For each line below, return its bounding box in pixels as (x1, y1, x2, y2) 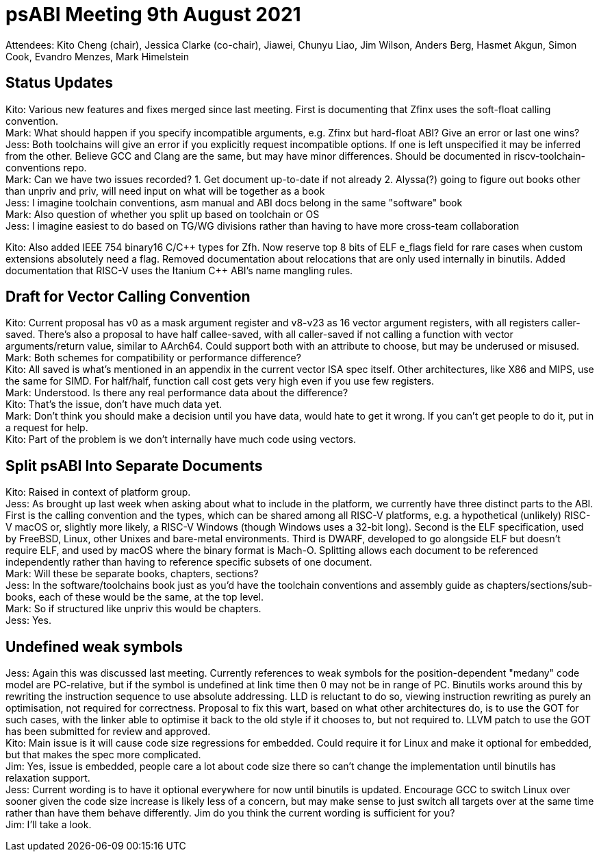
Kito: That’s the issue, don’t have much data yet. (5, 398, 222, 411)
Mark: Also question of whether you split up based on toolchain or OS (5, 208, 320, 220)
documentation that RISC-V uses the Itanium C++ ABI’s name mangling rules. (5, 264, 353, 276)
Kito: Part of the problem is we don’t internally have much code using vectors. (5, 433, 356, 446)
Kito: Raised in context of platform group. (5, 486, 191, 498)
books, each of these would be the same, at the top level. (5, 591, 264, 603)
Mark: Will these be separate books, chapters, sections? (5, 568, 259, 580)
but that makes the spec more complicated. (5, 749, 201, 761)
